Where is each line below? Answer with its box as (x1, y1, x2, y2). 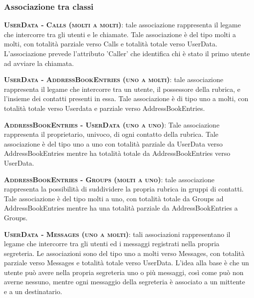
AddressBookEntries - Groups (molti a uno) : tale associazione (4, 174, 214, 184)
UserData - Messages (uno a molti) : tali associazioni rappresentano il (4, 229, 231, 239)
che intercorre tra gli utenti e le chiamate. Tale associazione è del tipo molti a (4, 29, 236, 39)
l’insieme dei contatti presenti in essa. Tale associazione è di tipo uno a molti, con (4, 93, 249, 104)
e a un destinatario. (4, 286, 63, 297)
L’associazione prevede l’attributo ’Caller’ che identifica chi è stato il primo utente (4, 48, 250, 58)
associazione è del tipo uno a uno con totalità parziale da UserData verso (4, 138, 223, 149)
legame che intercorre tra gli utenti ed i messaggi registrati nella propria (4, 238, 220, 249)
